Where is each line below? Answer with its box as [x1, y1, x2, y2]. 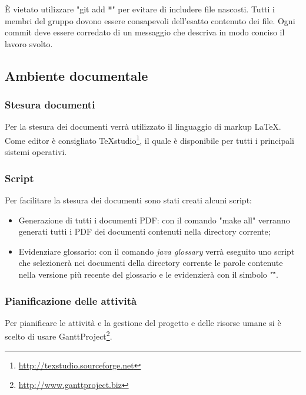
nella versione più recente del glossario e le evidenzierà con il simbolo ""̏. [18, 268, 278, 280]
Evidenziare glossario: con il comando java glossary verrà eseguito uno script [18, 245, 295, 257]
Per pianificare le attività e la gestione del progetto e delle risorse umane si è [5, 316, 281, 328]
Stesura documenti [5, 97, 95, 112]
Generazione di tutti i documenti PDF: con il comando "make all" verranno [18, 213, 290, 226]
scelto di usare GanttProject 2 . [5, 328, 112, 343]
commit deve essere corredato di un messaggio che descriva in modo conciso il [5, 26, 285, 38]
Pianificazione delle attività [5, 293, 137, 308]
